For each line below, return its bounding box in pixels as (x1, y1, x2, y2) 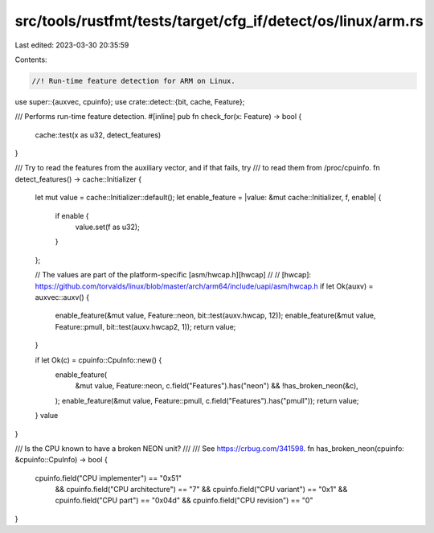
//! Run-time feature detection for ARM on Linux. (31, 76, 236, 85)
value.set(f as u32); (75, 222, 140, 232)
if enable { (55, 211, 89, 220)
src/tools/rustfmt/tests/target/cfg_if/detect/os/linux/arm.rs (14, 12, 424, 30)
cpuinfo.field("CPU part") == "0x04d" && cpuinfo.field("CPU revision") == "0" (55, 495, 313, 506)
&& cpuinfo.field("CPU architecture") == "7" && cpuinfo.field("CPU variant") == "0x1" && (55, 485, 348, 494)
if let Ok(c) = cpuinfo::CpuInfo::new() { (35, 355, 162, 365)
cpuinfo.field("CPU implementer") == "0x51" (35, 473, 182, 482)
